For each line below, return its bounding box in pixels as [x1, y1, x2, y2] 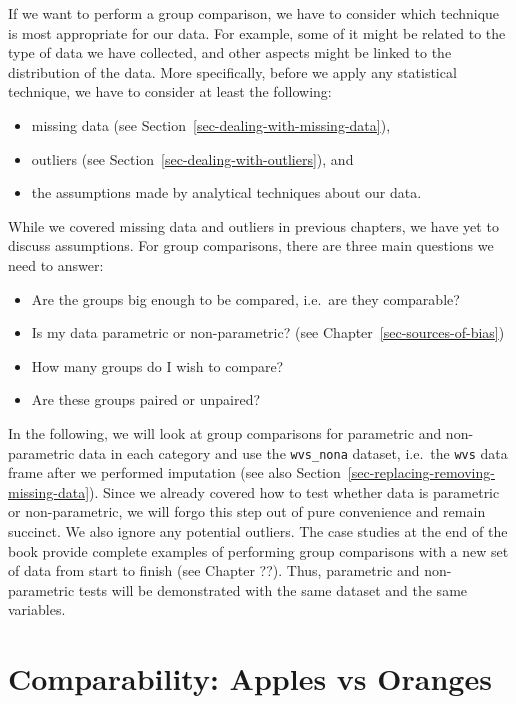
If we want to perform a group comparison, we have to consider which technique [8, 3, 500, 23]
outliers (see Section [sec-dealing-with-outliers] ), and [31, 148, 354, 169]
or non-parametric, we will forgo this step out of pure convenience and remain [8, 501, 486, 522]
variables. [8, 599, 66, 620]
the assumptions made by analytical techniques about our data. [31, 182, 422, 203]
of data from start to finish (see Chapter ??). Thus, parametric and [8, 560, 420, 581]
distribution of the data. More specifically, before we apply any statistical [8, 61, 457, 82]
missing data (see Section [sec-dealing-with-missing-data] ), [31, 114, 391, 135]
